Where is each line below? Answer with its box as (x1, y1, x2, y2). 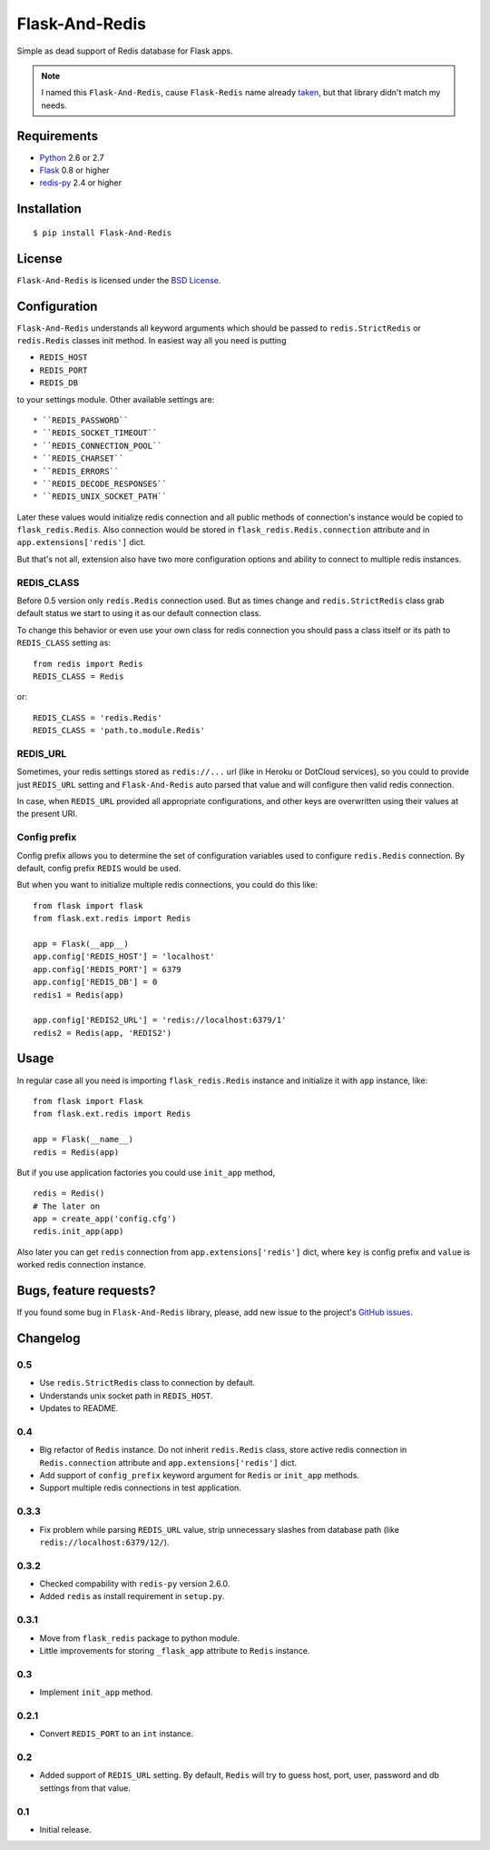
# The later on (33, 1200, 101, 1211)
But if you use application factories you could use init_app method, (16, 1167, 276, 1178)
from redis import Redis (33, 659, 143, 669)
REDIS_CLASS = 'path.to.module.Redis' (33, 725, 206, 736)
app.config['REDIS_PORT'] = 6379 (33, 964, 181, 974)
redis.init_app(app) (33, 1227, 124, 1237)
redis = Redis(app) (33, 1147, 120, 1158)
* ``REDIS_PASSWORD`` (33, 414, 129, 425)
